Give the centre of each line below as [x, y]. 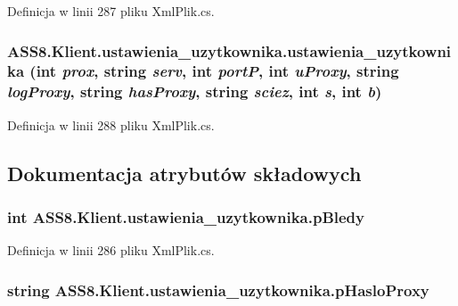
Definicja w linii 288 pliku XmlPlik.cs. [111, 124]
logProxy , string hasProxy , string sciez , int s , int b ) [195, 91]
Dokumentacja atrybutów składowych [184, 173]
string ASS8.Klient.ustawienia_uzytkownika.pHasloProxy [218, 289]
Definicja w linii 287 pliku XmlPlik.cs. [111, 11]
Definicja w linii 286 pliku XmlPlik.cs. [111, 250]
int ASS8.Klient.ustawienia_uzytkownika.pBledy [186, 216]
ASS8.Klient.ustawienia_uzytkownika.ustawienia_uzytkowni [229, 50]
